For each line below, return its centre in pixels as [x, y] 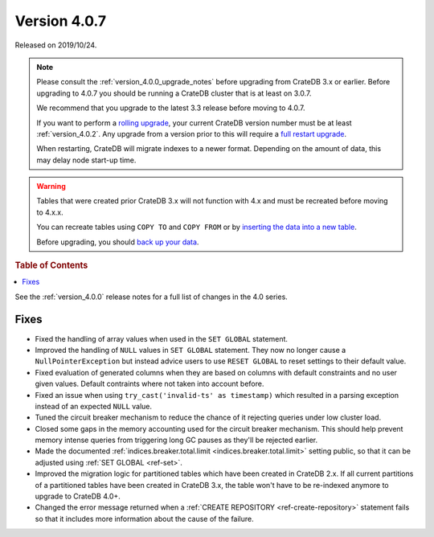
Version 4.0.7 [61, 21]
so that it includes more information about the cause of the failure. [145, 519]
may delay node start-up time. [86, 160]
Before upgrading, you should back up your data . [118, 242]
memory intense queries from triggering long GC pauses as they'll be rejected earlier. [176, 440]
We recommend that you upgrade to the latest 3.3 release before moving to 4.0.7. [171, 108]
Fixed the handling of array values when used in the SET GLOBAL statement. [162, 338]
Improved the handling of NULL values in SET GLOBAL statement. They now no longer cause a [190, 350]
